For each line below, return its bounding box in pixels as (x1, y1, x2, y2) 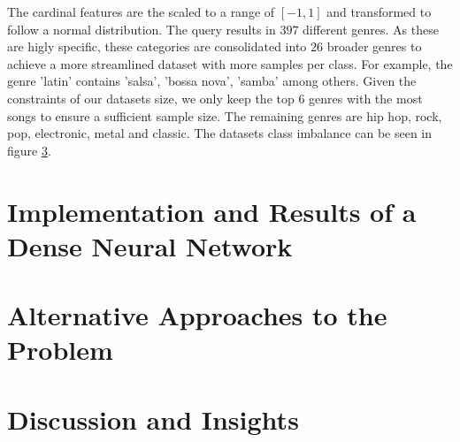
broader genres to (326, 37, 422, 56)
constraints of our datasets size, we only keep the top (7, 88, 295, 107)
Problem (7, 331, 113, 368)
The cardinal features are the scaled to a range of (7, 3, 275, 20)
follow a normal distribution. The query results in (7, 19, 276, 38)
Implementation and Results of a (7, 193, 417, 229)
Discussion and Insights (7, 400, 299, 437)
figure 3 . (7, 141, 51, 159)
